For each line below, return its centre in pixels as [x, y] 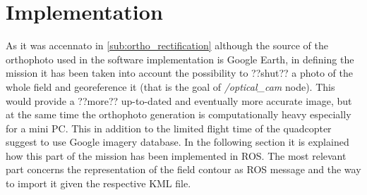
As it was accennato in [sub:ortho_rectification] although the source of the [167, 45]
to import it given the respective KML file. [98, 183]
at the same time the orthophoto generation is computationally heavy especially [179, 114]
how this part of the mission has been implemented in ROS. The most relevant [176, 155]
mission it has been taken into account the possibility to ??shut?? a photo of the [180, 73]
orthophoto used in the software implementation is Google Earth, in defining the [180, 59]
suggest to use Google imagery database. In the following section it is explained [178, 142]
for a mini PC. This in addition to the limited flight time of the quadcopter [169, 128]
